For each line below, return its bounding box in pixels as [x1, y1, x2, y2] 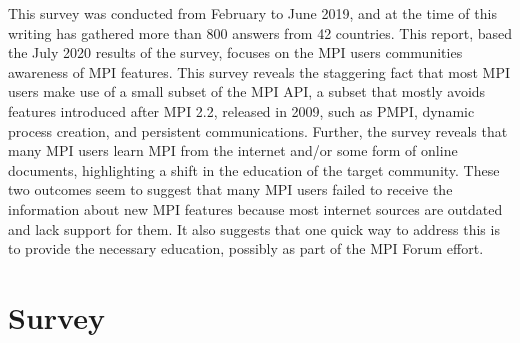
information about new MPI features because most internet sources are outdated [8, 198, 503, 219]
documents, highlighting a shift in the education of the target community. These [8, 159, 500, 180]
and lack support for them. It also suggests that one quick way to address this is [8, 218, 500, 239]
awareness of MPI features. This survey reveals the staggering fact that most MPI [8, 61, 511, 82]
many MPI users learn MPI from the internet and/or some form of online [8, 140, 458, 161]
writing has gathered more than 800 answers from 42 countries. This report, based [8, 22, 512, 43]
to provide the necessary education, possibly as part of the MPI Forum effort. [8, 238, 484, 259]
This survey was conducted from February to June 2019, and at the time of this [8, 3, 497, 23]
